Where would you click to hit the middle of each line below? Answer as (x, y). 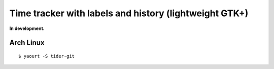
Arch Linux (27, 43)
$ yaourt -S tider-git (47, 56)
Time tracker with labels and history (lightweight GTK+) (129, 13)
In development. (27, 28)
